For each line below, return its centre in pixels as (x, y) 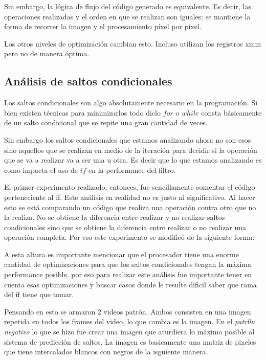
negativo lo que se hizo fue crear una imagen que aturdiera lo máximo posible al (129, 332)
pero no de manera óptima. (47, 53)
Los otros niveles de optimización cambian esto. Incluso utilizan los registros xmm (133, 43)
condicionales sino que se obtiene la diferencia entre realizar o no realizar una (125, 227)
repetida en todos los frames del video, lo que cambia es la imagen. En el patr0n (130, 321)
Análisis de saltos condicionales (88, 81)
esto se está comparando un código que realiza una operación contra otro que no (130, 207)
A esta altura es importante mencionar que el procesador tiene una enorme (121, 254)
